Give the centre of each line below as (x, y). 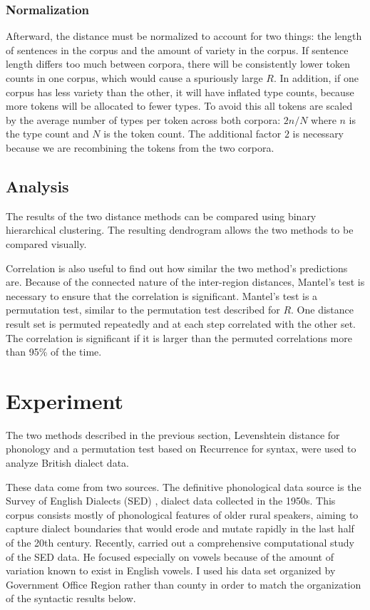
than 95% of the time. (54, 352)
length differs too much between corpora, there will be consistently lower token (178, 64)
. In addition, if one (316, 78)
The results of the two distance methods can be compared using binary (161, 216)
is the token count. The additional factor (192, 134)
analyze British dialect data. (67, 463)
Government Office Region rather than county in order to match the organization (184, 584)
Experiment (65, 400)
